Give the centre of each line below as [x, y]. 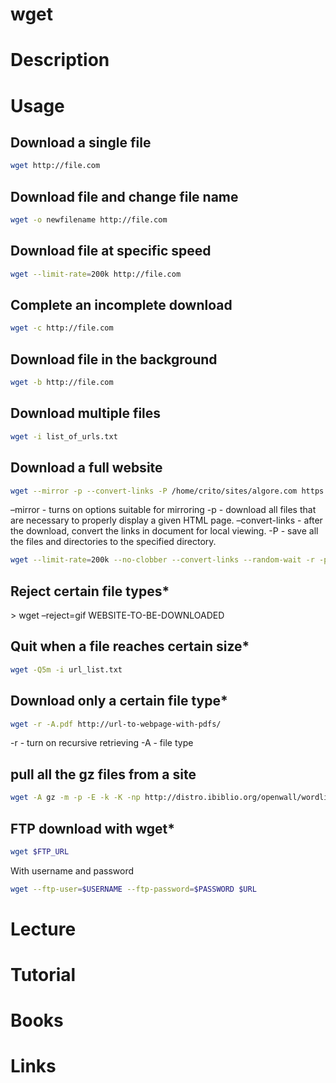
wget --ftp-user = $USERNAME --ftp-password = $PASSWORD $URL [133, 889]
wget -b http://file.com [62, 383]
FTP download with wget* [92, 828]
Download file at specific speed [111, 251]
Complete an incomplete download [121, 305]
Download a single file [81, 142]
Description [60, 60]
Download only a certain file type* [119, 701]
